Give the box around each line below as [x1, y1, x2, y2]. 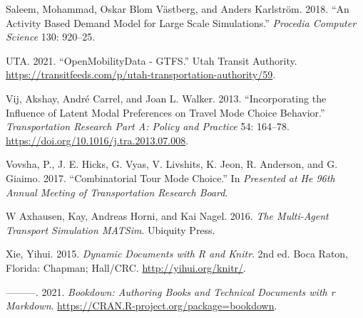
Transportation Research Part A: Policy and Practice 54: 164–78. [6, 119, 290, 134]
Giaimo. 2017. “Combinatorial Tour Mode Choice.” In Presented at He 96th [6, 170, 335, 185]
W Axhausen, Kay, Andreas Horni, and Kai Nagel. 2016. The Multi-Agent [6, 208, 329, 223]
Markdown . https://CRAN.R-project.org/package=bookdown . [6, 298, 277, 313]
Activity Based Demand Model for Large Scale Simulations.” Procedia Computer [6, 15, 357, 30]
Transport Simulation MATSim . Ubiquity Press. [6, 222, 215, 237]
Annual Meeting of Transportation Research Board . [6, 184, 228, 199]
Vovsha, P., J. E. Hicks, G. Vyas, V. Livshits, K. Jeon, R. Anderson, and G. [6, 157, 338, 171]
